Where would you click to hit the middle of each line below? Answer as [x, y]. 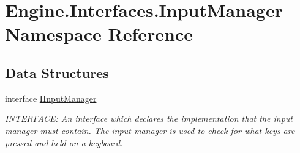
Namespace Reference [99, 34]
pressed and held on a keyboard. [64, 142]
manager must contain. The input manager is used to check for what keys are [150, 130]
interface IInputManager [51, 98]
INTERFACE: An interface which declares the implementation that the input [149, 119]
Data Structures [57, 72]
